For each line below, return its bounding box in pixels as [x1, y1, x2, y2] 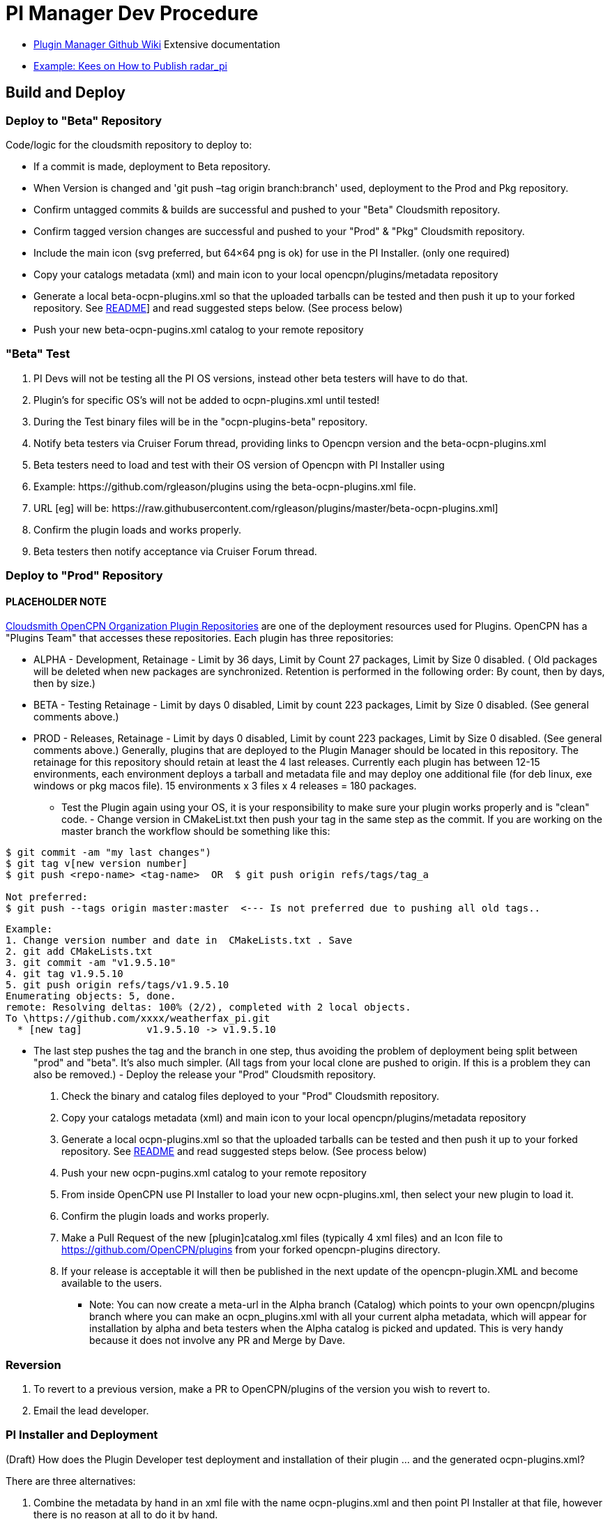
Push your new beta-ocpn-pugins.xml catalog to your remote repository [33, 323, 364, 335]
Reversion [6, 1357, 61, 1372]
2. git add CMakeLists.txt [6, 946, 153, 958]
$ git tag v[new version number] [6, 858, 188, 870]
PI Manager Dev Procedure [6, 1, 259, 25]
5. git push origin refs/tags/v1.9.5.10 [6, 979, 229, 991]
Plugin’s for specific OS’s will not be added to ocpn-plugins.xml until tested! [33, 393, 380, 406]
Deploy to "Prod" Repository [6, 568, 163, 583]
